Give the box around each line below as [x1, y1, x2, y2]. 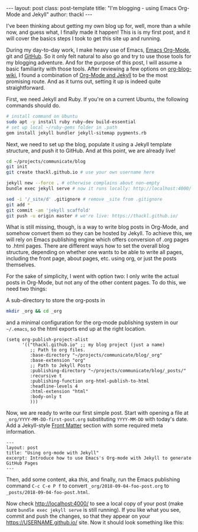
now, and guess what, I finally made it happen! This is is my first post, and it [6, 28, 190, 36]
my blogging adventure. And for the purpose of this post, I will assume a [6, 59, 182, 66]
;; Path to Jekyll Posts [30, 363, 92, 368]
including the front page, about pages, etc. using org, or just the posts [6, 255, 177, 262]
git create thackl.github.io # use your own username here [6, 169, 155, 175]
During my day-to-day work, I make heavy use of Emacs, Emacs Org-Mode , [6, 46, 191, 53]
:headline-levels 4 [30, 383, 78, 389]
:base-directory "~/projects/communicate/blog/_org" [30, 352, 163, 358]
